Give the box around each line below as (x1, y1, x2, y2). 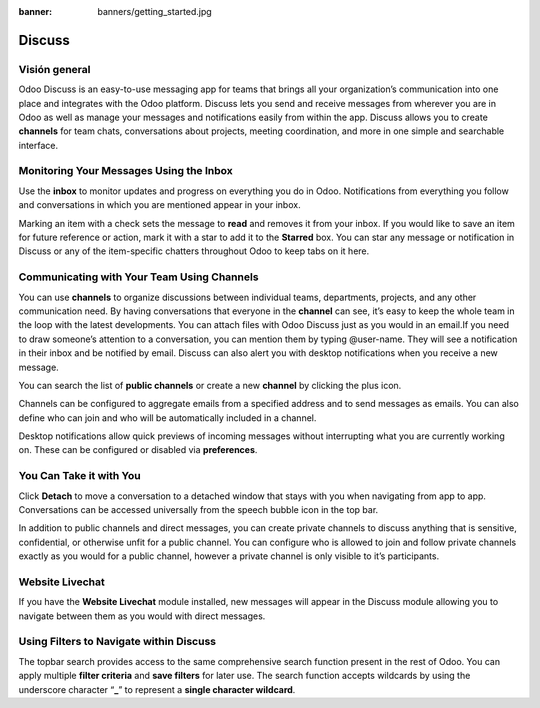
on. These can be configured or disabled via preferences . (18, 444, 258, 456)
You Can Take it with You (18, 469, 141, 483)
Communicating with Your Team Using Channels (18, 270, 259, 284)
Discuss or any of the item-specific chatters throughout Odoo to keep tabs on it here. (18, 245, 370, 257)
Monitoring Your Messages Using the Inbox (18, 164, 234, 178)
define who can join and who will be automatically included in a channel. (18, 411, 317, 424)
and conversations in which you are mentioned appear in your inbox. (18, 199, 301, 211)
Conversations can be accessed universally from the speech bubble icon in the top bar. (18, 504, 379, 515)
